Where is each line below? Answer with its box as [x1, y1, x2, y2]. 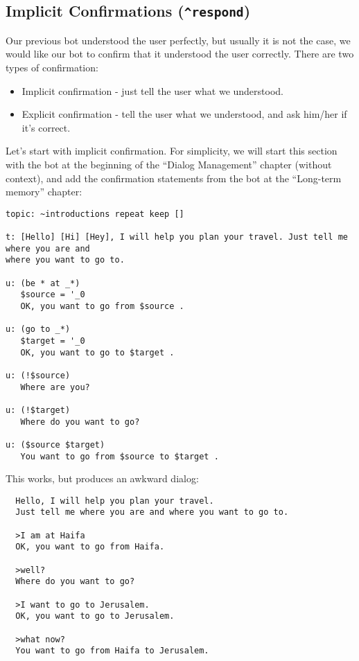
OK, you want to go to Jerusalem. [15, 611, 175, 622]
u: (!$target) [6, 405, 71, 415]
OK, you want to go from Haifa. [15, 542, 165, 552]
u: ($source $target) [6, 439, 105, 450]
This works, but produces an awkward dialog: [6, 471, 199, 486]
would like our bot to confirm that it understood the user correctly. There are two [6, 46, 354, 61]
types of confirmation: [6, 60, 98, 74]
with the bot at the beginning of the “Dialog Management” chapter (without [6, 157, 332, 171]
